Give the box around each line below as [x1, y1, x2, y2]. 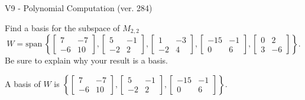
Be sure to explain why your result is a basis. [5, 54, 168, 66]
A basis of [5, 77, 41, 89]
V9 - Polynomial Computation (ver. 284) [5, 2, 152, 14]
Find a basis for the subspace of [5, 21, 120, 34]
